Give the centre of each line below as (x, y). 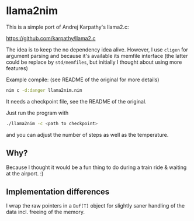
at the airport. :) (25, 173)
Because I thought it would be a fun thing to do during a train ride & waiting (96, 167)
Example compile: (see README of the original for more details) (83, 80)
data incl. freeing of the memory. (45, 212)
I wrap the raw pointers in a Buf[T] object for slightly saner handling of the (96, 206)
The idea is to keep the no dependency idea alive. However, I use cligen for (97, 49)
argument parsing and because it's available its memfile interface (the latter (97, 56)
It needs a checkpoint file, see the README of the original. (77, 101)
